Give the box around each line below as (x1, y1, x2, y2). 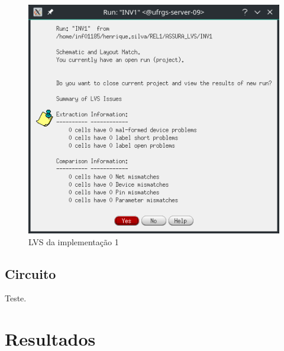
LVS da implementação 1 (28, 235, 119, 248)
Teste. (5, 292, 27, 304)
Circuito (5, 264, 56, 282)
